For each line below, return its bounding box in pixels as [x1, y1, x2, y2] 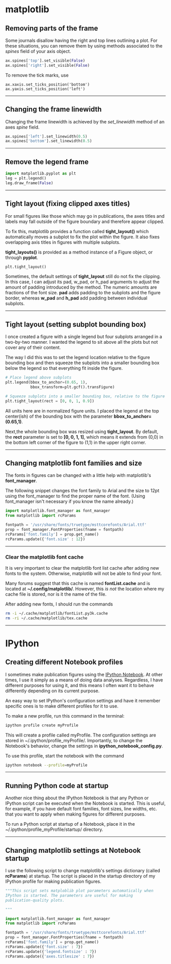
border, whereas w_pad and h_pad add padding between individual [5, 295, 148, 301]
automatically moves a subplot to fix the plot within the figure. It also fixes [5, 234, 160, 240]
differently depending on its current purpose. [5, 688, 100, 694]
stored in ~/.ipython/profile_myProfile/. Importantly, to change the [5, 737, 143, 743]
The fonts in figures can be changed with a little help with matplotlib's [5, 472, 151, 478]
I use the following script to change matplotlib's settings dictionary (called [5, 868, 160, 874]
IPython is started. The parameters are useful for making [5, 893, 133, 898]
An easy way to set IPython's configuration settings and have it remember [5, 697, 160, 703]
